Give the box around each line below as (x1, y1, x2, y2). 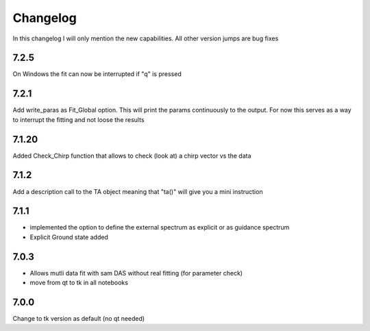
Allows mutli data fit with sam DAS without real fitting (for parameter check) (29, 269, 243, 277)
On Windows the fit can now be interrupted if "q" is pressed (12, 70, 182, 78)
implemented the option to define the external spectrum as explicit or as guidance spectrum (29, 223, 290, 232)
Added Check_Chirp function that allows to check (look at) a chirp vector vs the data (12, 151, 251, 160)
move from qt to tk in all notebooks (29, 278, 128, 287)
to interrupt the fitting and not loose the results (12, 115, 145, 123)
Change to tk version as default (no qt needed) (12, 315, 145, 323)
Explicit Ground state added (29, 233, 109, 241)
